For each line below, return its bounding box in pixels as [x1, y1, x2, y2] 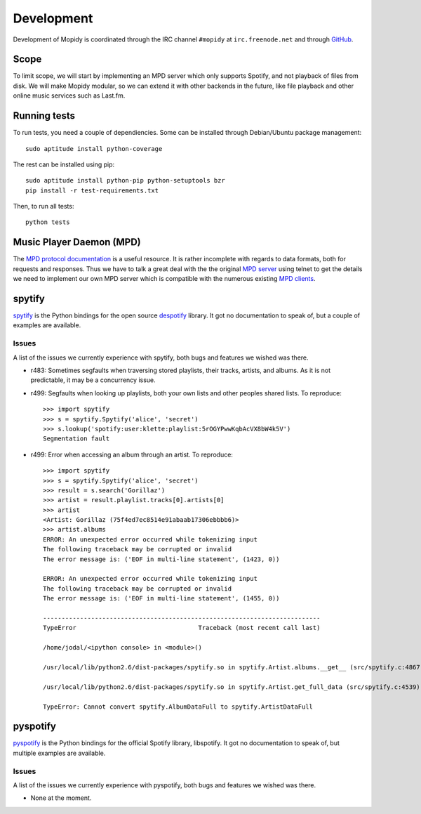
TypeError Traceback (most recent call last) [43, 624, 321, 632]
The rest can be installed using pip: [13, 160, 115, 169]
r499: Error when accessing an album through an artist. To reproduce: [30, 450, 233, 459]
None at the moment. [30, 794, 92, 802]
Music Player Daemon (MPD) [13, 236, 141, 249]
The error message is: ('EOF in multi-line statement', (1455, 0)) [43, 594, 280, 603]
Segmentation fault [43, 435, 110, 442]
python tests [25, 218, 70, 226]
